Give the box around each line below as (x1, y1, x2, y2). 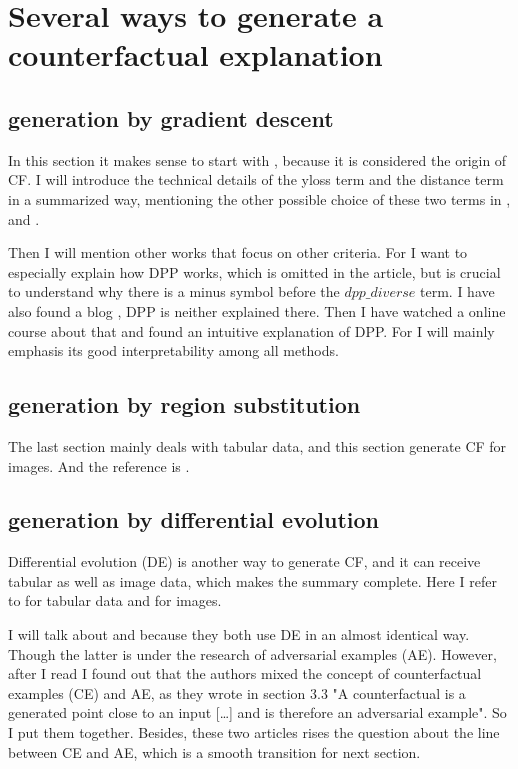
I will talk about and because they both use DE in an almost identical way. (8, 624, 470, 645)
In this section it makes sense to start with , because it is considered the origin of (8, 149, 507, 170)
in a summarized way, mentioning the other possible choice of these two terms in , (8, 188, 511, 209)
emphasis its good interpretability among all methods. (8, 340, 339, 361)
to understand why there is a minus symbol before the (8, 281, 340, 302)
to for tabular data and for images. (8, 590, 222, 611)
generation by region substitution (8, 389, 361, 420)
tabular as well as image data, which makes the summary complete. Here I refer (8, 570, 497, 591)
